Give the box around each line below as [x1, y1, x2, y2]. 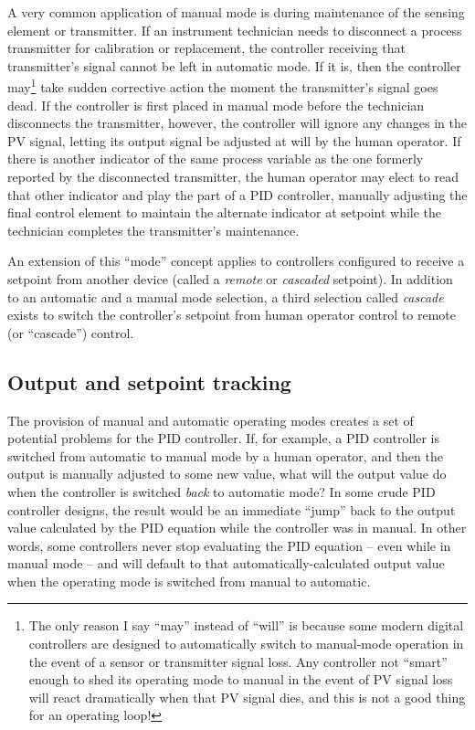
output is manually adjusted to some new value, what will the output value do [7, 464, 447, 483]
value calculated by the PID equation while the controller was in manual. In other [7, 518, 467, 537]
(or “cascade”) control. [7, 323, 134, 342]
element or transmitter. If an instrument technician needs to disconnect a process [7, 20, 462, 39]
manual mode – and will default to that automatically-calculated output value [7, 554, 445, 573]
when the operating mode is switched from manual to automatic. [7, 571, 371, 590]
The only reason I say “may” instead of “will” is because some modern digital [28, 616, 464, 635]
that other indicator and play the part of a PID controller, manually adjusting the [7, 185, 468, 204]
